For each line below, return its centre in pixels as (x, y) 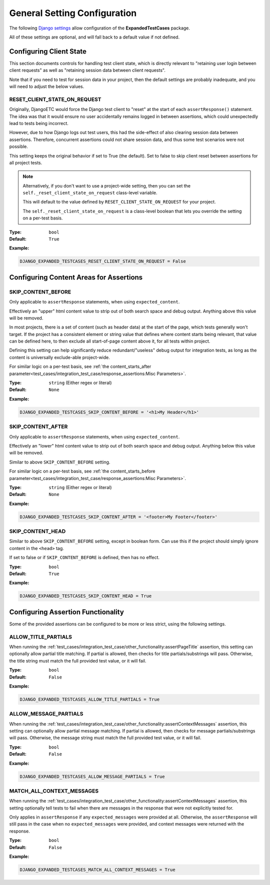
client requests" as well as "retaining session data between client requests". (87, 70)
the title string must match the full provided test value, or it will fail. (78, 660)
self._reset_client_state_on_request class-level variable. (90, 193)
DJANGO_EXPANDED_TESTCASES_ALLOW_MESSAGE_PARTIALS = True (92, 776)
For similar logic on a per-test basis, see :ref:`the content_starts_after (80, 366)
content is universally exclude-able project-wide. (59, 357)
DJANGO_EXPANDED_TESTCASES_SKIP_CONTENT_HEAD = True (86, 596)
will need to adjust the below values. (47, 86)
